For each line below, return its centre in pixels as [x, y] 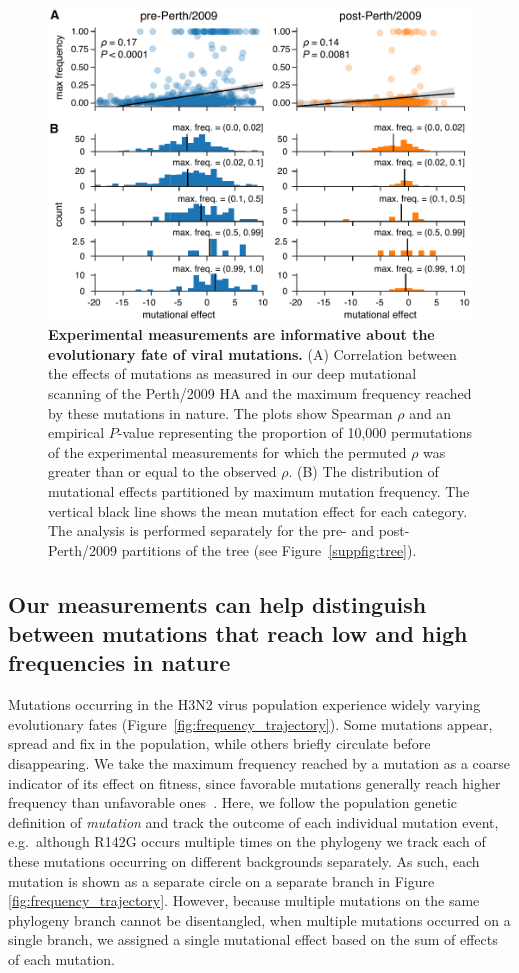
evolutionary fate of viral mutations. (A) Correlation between [252, 353]
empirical [76, 432]
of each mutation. [61, 959]
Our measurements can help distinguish [217, 603]
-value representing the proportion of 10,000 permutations [294, 432]
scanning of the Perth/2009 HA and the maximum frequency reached [260, 392]
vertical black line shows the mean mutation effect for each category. [258, 510]
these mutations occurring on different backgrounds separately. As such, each [244, 861]
